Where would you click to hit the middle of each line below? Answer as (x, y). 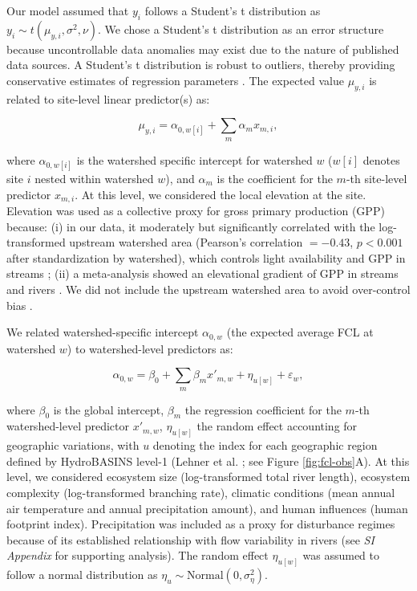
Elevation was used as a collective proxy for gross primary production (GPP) (196, 210)
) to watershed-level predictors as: (150, 348)
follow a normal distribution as (82, 575)
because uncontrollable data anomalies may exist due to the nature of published (203, 49)
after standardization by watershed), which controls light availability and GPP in (206, 257)
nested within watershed (94, 178)
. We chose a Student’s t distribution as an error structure (241, 29)
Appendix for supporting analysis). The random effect (138, 555)
